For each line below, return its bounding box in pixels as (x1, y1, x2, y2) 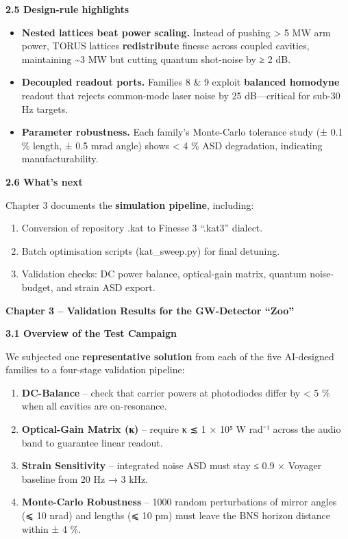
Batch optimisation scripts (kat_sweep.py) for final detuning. (21, 243, 280, 258)
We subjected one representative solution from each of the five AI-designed (5, 349, 334, 363)
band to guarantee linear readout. (21, 435, 163, 449)
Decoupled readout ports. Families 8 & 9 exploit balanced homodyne (21, 75, 340, 89)
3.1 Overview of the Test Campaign (5, 326, 177, 340)
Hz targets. (21, 101, 69, 116)
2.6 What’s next (5, 174, 83, 188)
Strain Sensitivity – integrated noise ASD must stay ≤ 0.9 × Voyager (21, 458, 322, 473)
